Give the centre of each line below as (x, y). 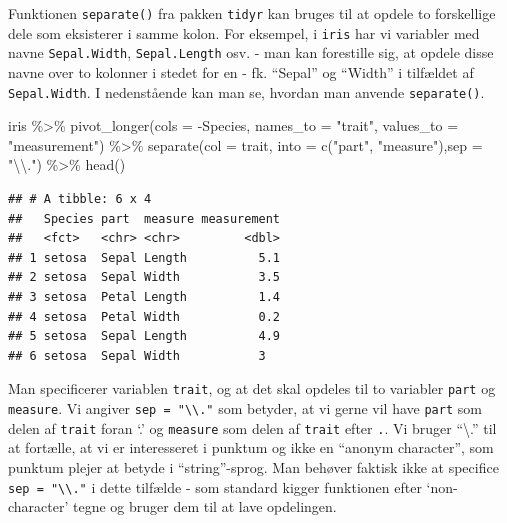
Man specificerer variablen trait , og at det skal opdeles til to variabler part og (252, 388)
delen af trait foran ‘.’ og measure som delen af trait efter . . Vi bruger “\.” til (252, 427)
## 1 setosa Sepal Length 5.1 (144, 257)
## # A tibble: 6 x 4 (80, 199)
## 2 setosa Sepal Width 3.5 (144, 277)
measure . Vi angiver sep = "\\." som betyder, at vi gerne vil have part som (245, 408)
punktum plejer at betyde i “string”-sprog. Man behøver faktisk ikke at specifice (253, 466)
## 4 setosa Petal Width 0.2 (144, 316)
